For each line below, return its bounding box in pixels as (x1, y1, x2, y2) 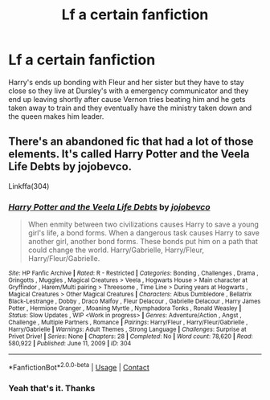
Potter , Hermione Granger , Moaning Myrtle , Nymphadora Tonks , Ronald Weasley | (8, 304, 242, 312)
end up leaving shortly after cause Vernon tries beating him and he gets (8, 94, 246, 104)
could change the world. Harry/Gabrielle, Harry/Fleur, (27, 245, 205, 255)
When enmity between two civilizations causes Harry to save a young (27, 219, 260, 230)
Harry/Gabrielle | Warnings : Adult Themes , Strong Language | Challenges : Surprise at (8, 325, 247, 334)
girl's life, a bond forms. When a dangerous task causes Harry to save (27, 228, 260, 238)
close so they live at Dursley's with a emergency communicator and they (8, 86, 249, 96)
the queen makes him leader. (8, 111, 104, 121)
